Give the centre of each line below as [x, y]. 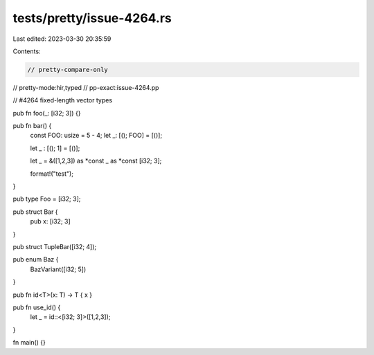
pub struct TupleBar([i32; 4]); [55, 246]
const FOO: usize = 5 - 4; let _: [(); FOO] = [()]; [96, 136]
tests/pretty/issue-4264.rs [92, 18]
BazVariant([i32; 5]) [58, 269]
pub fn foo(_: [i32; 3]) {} [47, 113]
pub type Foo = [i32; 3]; [47, 199]
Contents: [27, 51]
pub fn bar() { [32, 126]
